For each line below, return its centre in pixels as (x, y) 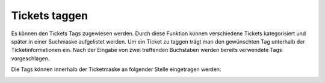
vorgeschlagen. (30, 58)
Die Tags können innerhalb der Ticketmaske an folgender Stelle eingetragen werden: (116, 69)
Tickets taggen (50, 16)
